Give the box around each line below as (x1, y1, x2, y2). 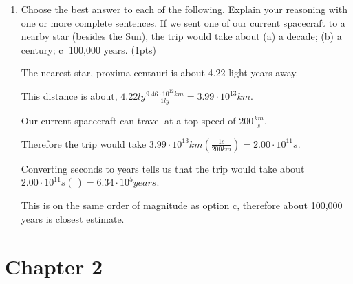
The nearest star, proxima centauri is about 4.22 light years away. (21, 65, 299, 80)
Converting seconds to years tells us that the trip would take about (21, 161, 305, 175)
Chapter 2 (5, 252, 103, 280)
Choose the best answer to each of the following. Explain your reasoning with (21, 2, 348, 16)
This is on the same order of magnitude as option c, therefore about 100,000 (21, 198, 343, 212)
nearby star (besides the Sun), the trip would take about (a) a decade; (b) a (21, 29, 342, 43)
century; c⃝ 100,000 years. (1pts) (21, 42, 157, 56)
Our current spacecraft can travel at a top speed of (21, 113, 236, 127)
